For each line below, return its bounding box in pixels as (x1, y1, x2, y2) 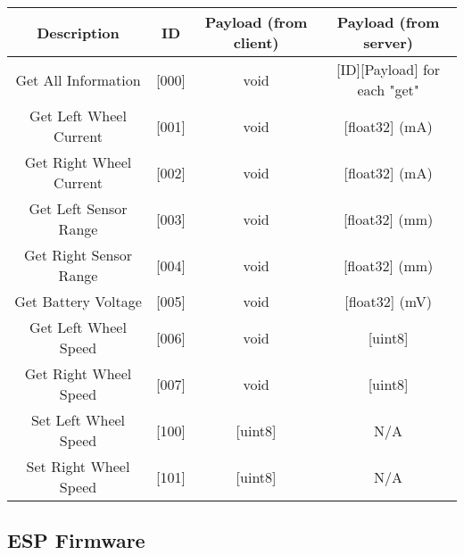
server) (363, 32, 413, 53)
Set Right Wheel (26, 456, 130, 476)
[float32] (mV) (344, 291, 432, 311)
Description (37, 21, 120, 43)
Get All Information (15, 69, 141, 90)
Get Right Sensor (24, 244, 132, 265)
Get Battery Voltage (14, 291, 142, 311)
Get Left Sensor (29, 198, 128, 219)
